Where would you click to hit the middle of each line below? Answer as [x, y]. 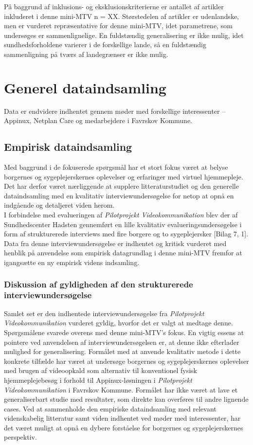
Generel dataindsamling [85, 87]
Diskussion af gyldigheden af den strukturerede [99, 284]
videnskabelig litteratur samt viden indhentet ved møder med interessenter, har [122, 418]
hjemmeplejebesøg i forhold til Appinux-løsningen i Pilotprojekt [98, 380]
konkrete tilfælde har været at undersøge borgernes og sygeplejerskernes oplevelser [126, 361]
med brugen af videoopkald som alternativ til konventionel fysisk [101, 370]
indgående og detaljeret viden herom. [59, 205]
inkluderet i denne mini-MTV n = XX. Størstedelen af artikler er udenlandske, [121, 16]
